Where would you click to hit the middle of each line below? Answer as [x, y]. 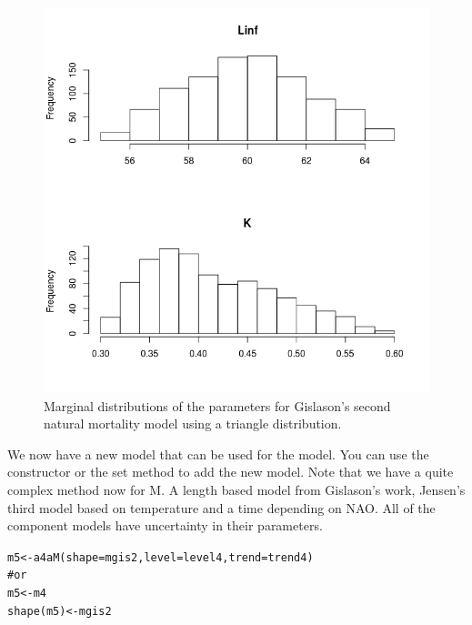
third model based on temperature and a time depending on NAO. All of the [221, 507]
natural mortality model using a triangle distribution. [193, 423]
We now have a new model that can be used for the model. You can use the [218, 454]
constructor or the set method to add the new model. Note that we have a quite [231, 472]
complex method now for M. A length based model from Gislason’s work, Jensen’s [236, 489]
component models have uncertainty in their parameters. [165, 525]
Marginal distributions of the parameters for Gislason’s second [217, 405]
